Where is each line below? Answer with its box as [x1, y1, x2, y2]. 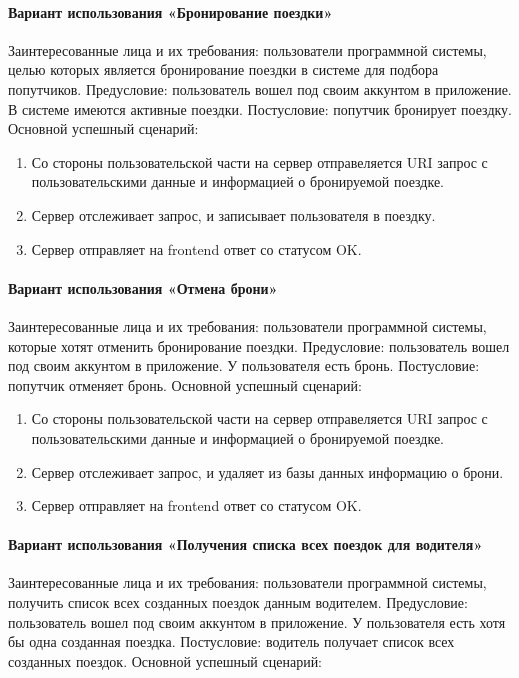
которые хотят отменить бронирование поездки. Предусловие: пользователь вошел [8, 335, 510, 356]
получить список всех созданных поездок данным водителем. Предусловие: [8, 592, 468, 613]
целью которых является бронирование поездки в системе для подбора [8, 59, 439, 80]
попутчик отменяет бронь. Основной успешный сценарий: [8, 374, 362, 395]
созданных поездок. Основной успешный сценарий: [8, 650, 323, 671]
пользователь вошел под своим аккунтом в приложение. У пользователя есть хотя [8, 611, 506, 632]
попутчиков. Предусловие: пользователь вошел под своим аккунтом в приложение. [8, 78, 512, 99]
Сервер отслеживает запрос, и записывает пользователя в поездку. [31, 204, 436, 225]
